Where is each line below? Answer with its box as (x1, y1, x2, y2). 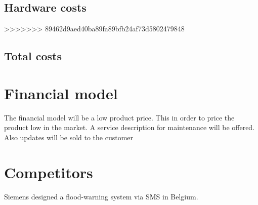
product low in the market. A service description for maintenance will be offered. (4, 122, 255, 133)
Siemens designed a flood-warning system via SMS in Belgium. (4, 191, 198, 201)
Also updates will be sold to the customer (4, 132, 134, 142)
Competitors (4, 161, 93, 182)
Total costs (4, 48, 62, 64)
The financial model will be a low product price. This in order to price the (4, 112, 235, 122)
